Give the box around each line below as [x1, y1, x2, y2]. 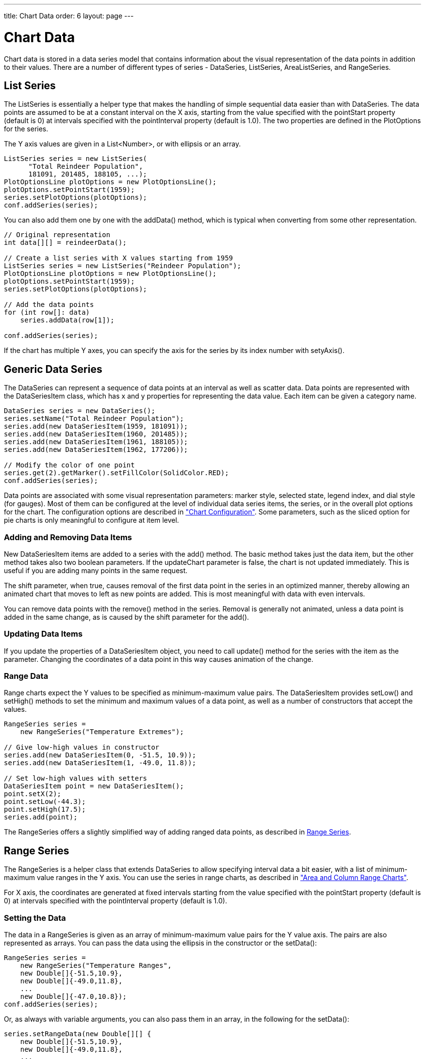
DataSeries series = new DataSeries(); [4, 407, 155, 415]
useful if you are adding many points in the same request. [4, 566, 188, 575]
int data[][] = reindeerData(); [4, 239, 127, 247]
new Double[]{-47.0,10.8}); [20, 993, 127, 1001]
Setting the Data [4, 913, 66, 923]
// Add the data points [4, 301, 94, 309]
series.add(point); [4, 813, 78, 821]
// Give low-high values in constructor [4, 743, 160, 752]
